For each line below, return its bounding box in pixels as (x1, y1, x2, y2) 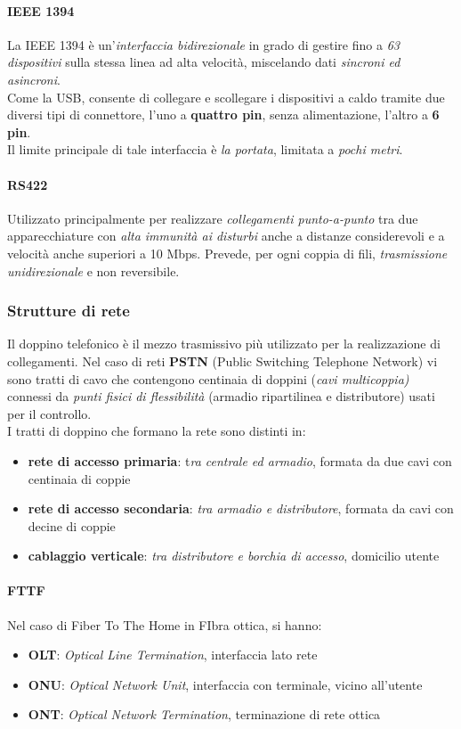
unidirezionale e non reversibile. (7, 261, 180, 280)
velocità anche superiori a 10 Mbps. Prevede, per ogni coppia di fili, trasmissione (7, 243, 448, 262)
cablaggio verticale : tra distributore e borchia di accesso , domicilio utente (28, 546, 440, 565)
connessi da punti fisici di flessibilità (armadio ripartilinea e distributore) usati (7, 387, 435, 405)
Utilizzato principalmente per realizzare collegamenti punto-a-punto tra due (7, 209, 418, 227)
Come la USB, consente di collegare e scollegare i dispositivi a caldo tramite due (7, 87, 445, 106)
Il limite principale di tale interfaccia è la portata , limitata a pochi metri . (7, 140, 403, 159)
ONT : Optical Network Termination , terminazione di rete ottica (28, 705, 381, 724)
